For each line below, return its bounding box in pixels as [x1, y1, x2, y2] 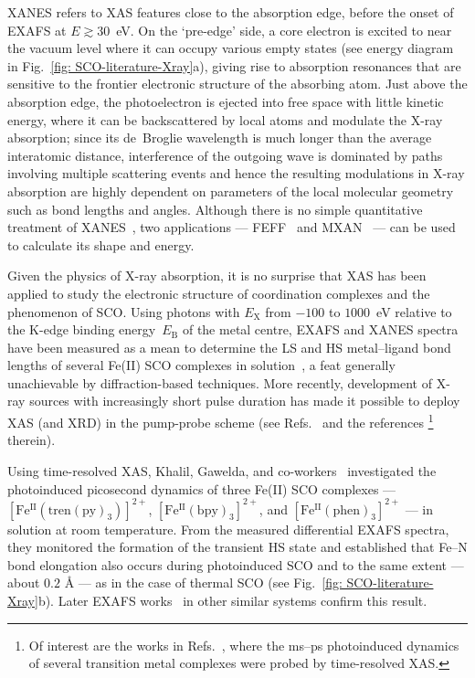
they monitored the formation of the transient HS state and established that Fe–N [7, 537, 468, 556]
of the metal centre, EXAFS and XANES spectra [182, 320, 459, 339]
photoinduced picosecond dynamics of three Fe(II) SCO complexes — [7, 479, 396, 498]
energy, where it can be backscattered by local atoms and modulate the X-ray [7, 110, 443, 129]
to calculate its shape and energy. [7, 235, 195, 254]
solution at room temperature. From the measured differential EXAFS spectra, [7, 519, 449, 538]
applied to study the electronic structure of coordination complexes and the [7, 283, 430, 302]
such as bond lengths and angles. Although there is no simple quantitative [7, 199, 423, 218]
